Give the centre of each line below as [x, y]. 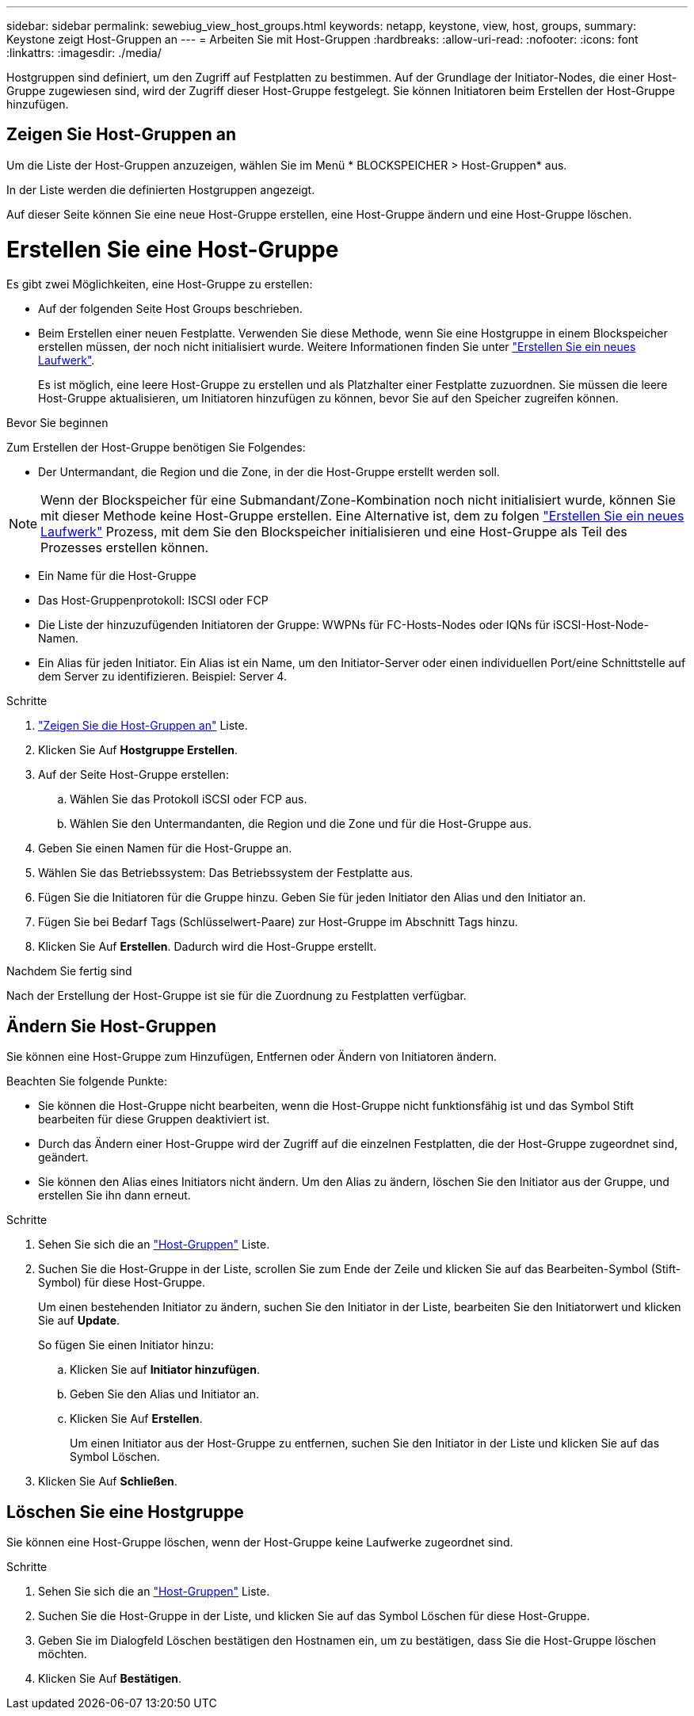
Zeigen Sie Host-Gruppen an [122, 135]
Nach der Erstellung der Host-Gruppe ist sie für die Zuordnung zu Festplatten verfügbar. [236, 996]
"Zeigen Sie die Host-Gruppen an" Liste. [143, 726]
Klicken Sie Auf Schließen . [108, 1481]
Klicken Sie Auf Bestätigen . [110, 1679]
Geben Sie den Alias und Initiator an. [165, 1394]
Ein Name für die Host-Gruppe [117, 576]
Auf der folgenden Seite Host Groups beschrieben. [170, 309]
